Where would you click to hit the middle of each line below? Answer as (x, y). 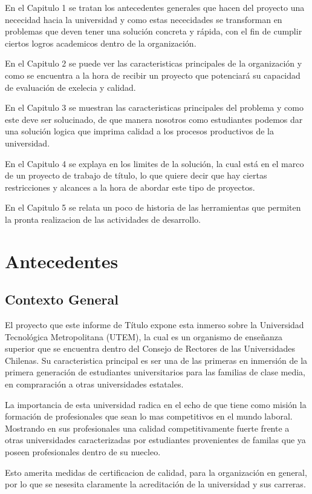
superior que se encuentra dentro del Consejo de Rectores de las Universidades (150, 348)
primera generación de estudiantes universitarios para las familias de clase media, (155, 372)
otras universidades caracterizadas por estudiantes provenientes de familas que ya (155, 440)
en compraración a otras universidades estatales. (94, 384)
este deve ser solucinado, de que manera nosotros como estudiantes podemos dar (154, 119)
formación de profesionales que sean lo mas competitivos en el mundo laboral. (149, 416)
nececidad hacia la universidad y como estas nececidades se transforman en (144, 19)
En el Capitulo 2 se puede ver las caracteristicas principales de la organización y (154, 63)
